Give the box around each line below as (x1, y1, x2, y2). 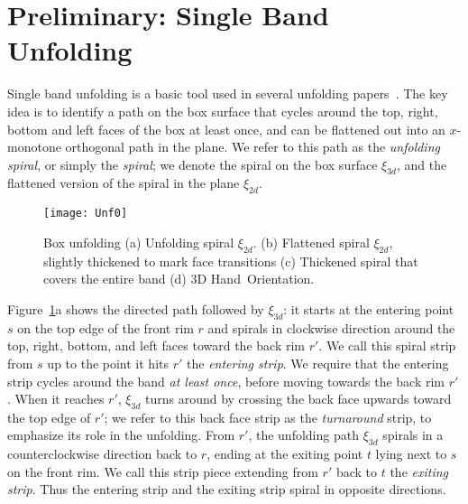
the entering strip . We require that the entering (187, 353, 449, 372)
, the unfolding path (248, 425, 359, 444)
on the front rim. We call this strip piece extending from (7, 462, 318, 481)
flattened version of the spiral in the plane (7, 173, 240, 192)
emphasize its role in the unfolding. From (7, 425, 235, 444)
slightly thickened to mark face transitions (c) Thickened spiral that (43, 251, 418, 270)
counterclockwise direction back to (7, 444, 197, 463)
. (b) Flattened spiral (252, 232, 370, 251)
